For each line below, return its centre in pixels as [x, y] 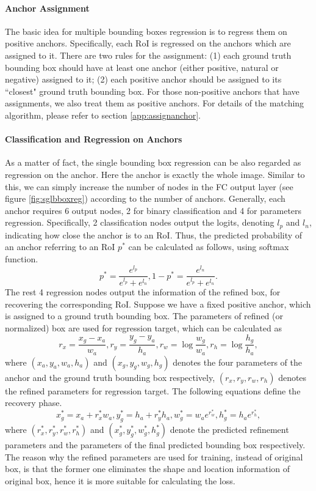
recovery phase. [34, 403]
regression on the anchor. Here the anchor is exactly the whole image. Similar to [155, 174]
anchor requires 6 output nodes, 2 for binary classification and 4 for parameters [153, 210]
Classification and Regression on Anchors [94, 139]
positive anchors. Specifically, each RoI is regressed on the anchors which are [148, 43]
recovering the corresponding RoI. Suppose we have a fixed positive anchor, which [158, 304]
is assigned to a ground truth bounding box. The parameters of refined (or [144, 316]
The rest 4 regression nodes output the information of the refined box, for [143, 292]
